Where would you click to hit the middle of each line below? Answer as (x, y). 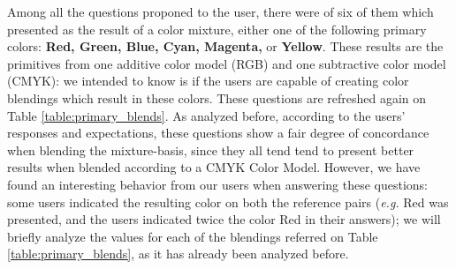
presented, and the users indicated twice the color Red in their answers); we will (224, 219)
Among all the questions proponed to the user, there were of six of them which (220, 11)
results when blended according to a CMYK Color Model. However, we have (214, 167)
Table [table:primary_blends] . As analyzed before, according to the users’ (206, 115)
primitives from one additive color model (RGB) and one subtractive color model (227, 63)
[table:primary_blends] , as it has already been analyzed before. (178, 254)
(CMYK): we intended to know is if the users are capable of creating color (208, 81)
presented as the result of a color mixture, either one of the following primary (217, 29)
